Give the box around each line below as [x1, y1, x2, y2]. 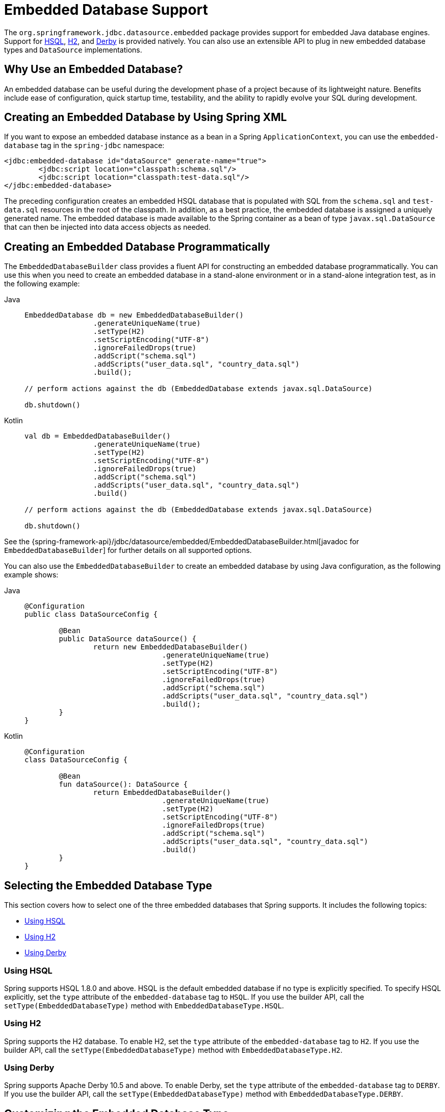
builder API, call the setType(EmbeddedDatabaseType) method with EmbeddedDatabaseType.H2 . [4, 1045, 343, 1054]
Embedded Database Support [4, 1, 208, 18]
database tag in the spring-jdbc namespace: [4, 141, 165, 150]
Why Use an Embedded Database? [4, 63, 183, 76]
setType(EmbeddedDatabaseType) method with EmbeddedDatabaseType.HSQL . [4, 1001, 284, 1010]
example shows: [4, 570, 59, 579]
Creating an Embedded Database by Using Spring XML [4, 111, 287, 124]
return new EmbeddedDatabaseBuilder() [93, 643, 248, 651]
